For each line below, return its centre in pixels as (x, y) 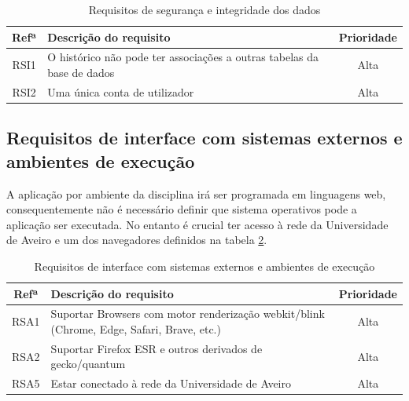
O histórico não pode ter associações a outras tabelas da (183, 57)
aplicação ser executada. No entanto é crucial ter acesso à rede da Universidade (197, 224)
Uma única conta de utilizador (121, 91)
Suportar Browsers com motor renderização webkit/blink (188, 314)
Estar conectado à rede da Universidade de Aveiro (171, 383)
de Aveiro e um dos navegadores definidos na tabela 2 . (137, 240)
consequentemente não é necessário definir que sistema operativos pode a (182, 209)
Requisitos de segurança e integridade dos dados (204, 9)
